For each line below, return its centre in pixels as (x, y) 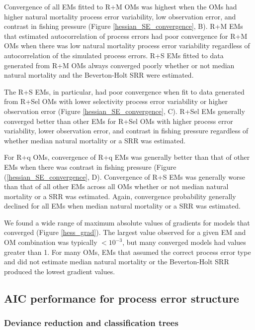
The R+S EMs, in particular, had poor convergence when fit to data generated (124, 91)
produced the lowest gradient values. (60, 271)
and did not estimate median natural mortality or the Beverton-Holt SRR (117, 262)
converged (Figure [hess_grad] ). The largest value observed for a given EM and (125, 232)
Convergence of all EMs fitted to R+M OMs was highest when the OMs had (121, 6)
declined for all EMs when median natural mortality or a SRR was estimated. (122, 206)
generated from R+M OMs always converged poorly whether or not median (119, 65)
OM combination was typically (51, 242)
